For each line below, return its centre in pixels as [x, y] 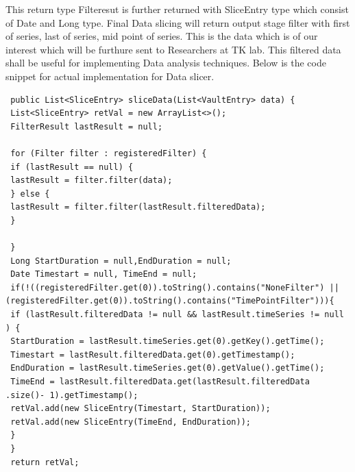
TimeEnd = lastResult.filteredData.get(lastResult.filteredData [160, 382]
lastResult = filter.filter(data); [91, 181]
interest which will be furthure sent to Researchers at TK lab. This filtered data [173, 49]
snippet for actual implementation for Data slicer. [110, 76]
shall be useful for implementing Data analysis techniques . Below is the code [166, 63]
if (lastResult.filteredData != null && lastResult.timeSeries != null [177, 315]
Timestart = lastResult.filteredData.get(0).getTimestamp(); [153, 355]
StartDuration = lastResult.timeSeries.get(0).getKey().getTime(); [168, 341]
